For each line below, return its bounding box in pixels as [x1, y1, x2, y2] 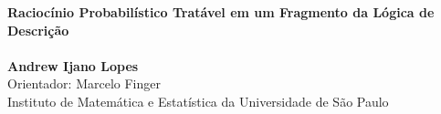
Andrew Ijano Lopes [7, 56, 139, 75]
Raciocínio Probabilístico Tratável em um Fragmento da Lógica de [7, 3, 435, 21]
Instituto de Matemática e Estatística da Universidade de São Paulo [7, 91, 389, 110]
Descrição [7, 20, 69, 39]
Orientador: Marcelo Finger [7, 74, 161, 93]
